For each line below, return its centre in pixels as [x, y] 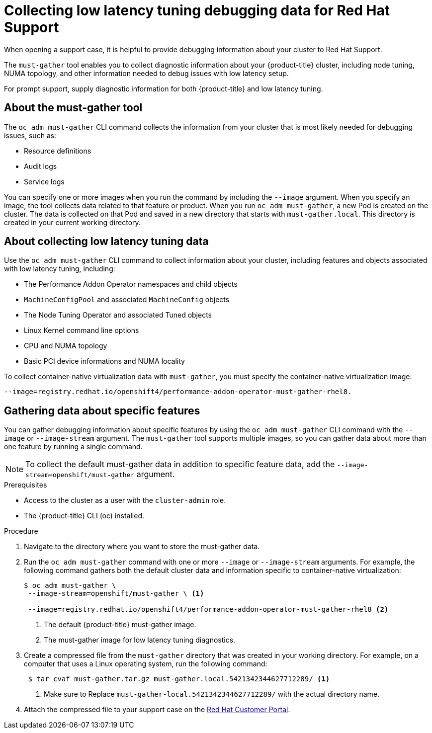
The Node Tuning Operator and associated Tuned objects [118, 315]
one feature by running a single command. [73, 447]
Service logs [44, 181]
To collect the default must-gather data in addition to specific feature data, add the [180, 464]
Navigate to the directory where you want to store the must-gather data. [142, 547]
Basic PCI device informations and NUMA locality [104, 361]
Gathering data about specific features [102, 410]
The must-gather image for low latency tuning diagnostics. [140, 640]
